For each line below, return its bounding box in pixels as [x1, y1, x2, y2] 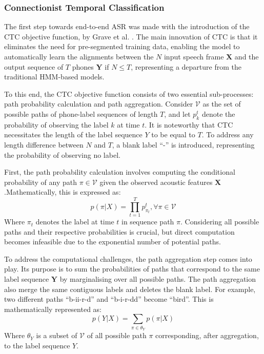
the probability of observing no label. [4, 149, 120, 160]
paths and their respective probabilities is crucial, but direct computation [4, 226, 235, 237]
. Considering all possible [180, 216, 259, 227]
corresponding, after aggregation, [155, 330, 259, 341]
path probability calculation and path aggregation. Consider [4, 98, 193, 109]
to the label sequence [4, 340, 70, 350]
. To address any [201, 129, 254, 140]
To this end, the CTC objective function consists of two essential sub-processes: [4, 88, 254, 99]
